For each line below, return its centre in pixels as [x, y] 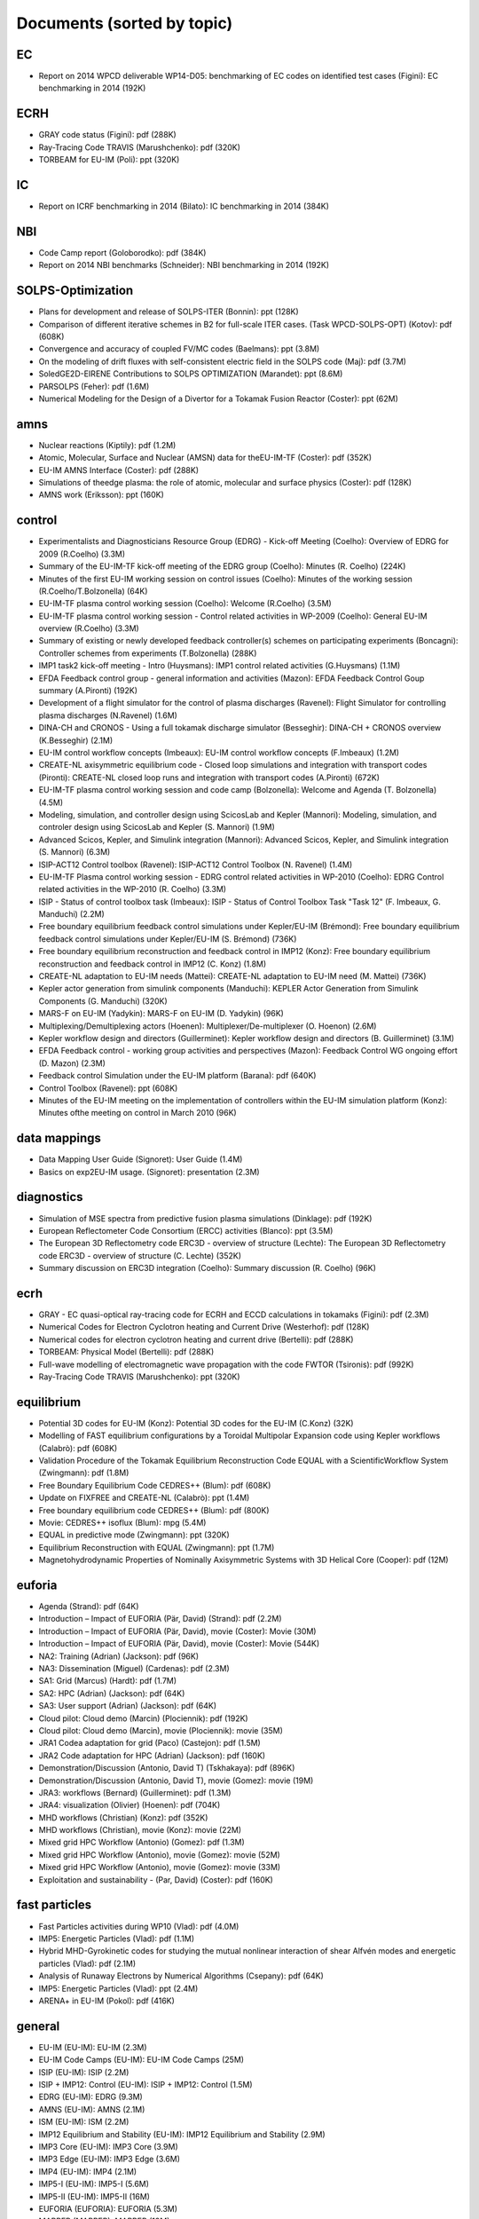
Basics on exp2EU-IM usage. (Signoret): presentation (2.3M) [149, 1172]
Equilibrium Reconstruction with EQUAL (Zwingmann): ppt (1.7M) [157, 1547]
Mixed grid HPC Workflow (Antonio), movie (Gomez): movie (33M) [160, 1868]
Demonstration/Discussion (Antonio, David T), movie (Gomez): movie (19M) [176, 1781]
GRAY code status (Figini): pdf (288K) [107, 135]
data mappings [59, 1138]
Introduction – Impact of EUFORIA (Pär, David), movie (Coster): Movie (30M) [177, 1631]
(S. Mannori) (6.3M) [75, 852]
